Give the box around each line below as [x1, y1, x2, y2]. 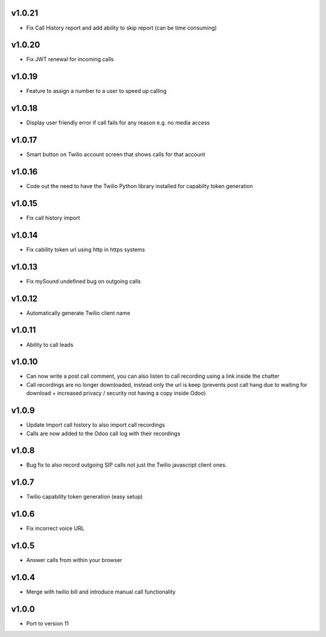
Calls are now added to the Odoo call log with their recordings [26, 430, 181, 437]
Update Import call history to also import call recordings [26, 421, 165, 428]
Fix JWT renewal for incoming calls [26, 56, 114, 63]
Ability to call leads [26, 341, 74, 348]
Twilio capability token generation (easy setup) [26, 493, 143, 500]
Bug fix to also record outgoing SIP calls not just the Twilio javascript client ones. [26, 461, 227, 468]
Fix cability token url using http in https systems [26, 245, 145, 253]
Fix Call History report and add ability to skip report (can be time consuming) [26, 24, 217, 31]
